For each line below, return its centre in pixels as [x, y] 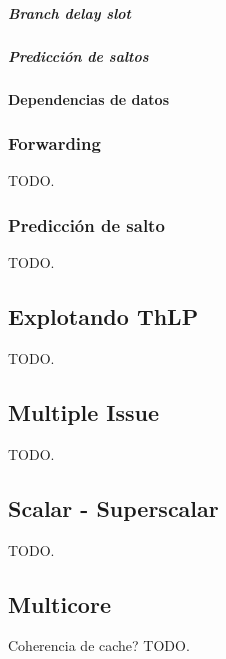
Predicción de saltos [78, 55]
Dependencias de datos [88, 98]
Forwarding [54, 143]
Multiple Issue [84, 411]
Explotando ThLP [103, 316]
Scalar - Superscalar [113, 507]
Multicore [59, 603]
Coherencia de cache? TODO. [99, 645]
